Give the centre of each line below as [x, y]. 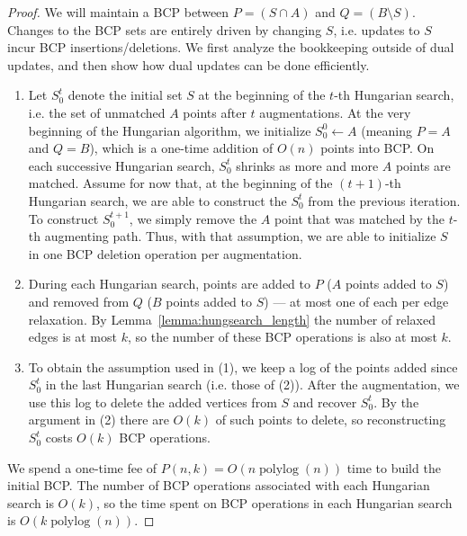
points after [215, 112]
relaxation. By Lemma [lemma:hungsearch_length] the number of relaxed [232, 319]
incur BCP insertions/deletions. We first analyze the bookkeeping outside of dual [231, 47]
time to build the [394, 467]
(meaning [386, 130]
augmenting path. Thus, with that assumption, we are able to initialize [240, 236]
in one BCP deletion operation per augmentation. [165, 253]
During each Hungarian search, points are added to [169, 284]
